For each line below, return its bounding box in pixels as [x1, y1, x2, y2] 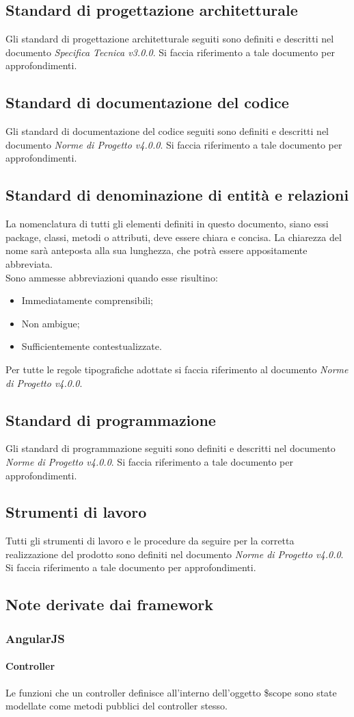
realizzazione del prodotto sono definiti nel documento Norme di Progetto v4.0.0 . [5, 546, 344, 561]
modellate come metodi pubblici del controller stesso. [5, 699, 228, 713]
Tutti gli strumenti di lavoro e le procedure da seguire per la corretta [5, 533, 295, 548]
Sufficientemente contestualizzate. [21, 339, 162, 353]
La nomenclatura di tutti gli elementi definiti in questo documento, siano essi [5, 216, 329, 231]
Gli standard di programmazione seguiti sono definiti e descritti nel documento [5, 441, 336, 455]
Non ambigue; [21, 316, 80, 330]
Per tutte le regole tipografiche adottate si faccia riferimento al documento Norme [5, 362, 349, 376]
